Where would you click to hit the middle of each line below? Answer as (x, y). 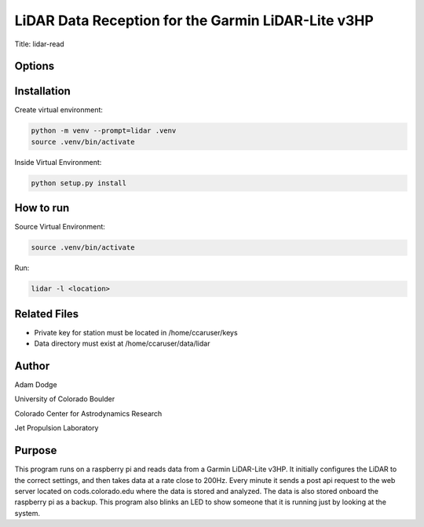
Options (35, 66)
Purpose (36, 450)
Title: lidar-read (39, 44)
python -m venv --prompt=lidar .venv (104, 131)
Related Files (47, 314)
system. (27, 513)
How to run (42, 208)
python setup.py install (79, 183)
